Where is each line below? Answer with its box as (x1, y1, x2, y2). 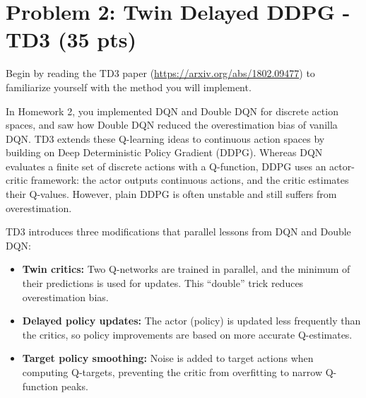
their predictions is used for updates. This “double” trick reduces (22, 276, 304, 291)
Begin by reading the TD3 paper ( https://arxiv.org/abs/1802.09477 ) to (6, 66, 315, 81)
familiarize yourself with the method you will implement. (6, 79, 252, 94)
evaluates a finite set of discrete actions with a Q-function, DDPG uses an (6, 158, 326, 173)
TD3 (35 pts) (6, 25, 136, 54)
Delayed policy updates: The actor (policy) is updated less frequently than (22, 313, 361, 328)
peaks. (61, 378, 88, 393)
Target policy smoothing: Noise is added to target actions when (22, 351, 314, 365)
